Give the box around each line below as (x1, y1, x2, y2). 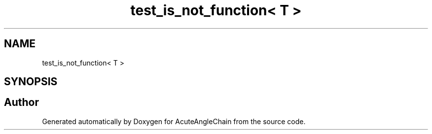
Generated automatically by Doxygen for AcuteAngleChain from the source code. (42, 117, 306, 126)
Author (4, 96, 39, 109)
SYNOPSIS (4, 75, 58, 88)
